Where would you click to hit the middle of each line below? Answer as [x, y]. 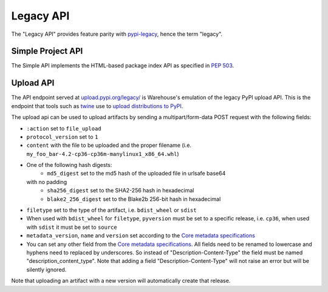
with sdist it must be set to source [72, 227]
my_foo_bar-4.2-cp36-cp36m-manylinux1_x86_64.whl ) [103, 154]
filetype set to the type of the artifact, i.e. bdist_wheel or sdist [111, 210]
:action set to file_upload [64, 128]
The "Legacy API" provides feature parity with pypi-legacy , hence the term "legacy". [117, 34]
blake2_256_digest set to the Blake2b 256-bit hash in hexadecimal [134, 199]
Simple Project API [47, 51]
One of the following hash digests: [69, 165]
